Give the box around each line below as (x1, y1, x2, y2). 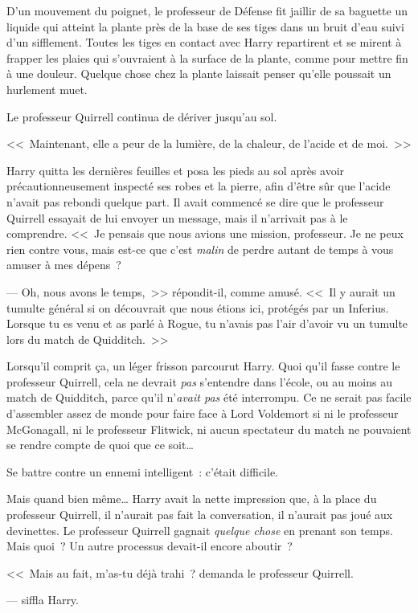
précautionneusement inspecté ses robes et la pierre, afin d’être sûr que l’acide (6, 178, 391, 194)
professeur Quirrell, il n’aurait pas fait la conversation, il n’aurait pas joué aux (6, 506, 393, 523)
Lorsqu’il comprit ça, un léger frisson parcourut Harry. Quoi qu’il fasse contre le (6, 358, 400, 374)
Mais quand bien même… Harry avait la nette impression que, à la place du (6, 490, 377, 507)
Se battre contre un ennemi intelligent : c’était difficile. (6, 463, 279, 480)
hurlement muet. (6, 80, 88, 97)
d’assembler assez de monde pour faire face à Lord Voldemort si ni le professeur (6, 405, 399, 422)
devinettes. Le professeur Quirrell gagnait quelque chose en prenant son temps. (6, 521, 393, 538)
